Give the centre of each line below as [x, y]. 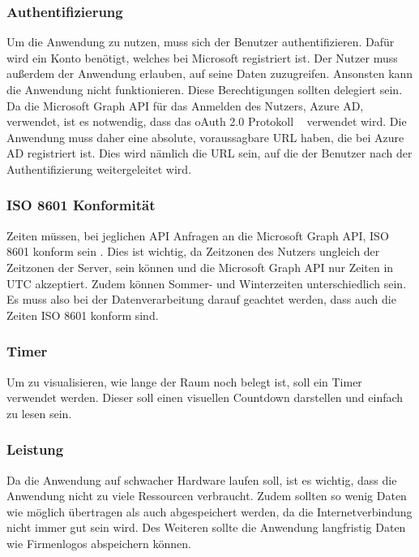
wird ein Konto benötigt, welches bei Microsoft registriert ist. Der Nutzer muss [202, 57]
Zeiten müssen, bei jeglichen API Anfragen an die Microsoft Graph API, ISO [198, 235]
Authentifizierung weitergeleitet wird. [99, 168]
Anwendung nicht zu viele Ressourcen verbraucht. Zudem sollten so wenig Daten [207, 496]
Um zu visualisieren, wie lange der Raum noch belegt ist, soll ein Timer [184, 381]
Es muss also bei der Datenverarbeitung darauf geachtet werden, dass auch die [201, 299]
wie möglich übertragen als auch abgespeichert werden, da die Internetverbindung [209, 511]
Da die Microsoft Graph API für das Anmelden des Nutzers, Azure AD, [185, 105]
